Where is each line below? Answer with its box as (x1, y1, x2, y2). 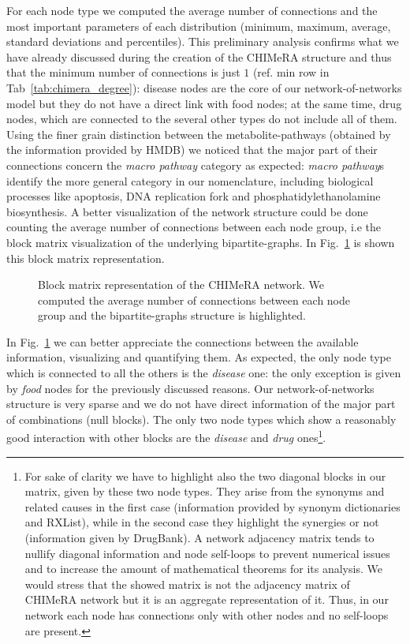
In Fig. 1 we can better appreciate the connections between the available (6, 333, 359, 350)
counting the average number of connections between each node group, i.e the (6, 219, 382, 235)
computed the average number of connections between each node (38, 291, 351, 308)
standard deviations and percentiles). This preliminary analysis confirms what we (6, 33, 399, 50)
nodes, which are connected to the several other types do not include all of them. (6, 110, 397, 127)
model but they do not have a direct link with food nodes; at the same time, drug (6, 95, 402, 111)
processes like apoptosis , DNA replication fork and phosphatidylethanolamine (6, 188, 381, 204)
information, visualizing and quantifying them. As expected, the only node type (6, 349, 391, 365)
